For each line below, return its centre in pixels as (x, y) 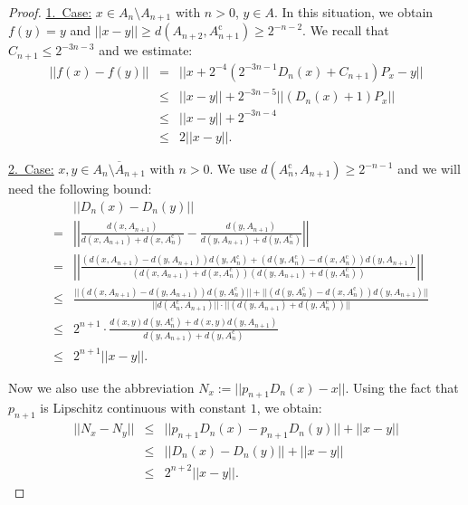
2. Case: (31, 169)
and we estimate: (146, 50)
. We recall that (346, 30)
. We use (233, 169)
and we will (429, 169)
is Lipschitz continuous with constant (143, 408)
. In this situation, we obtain (353, 12)
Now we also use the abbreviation (101, 387)
